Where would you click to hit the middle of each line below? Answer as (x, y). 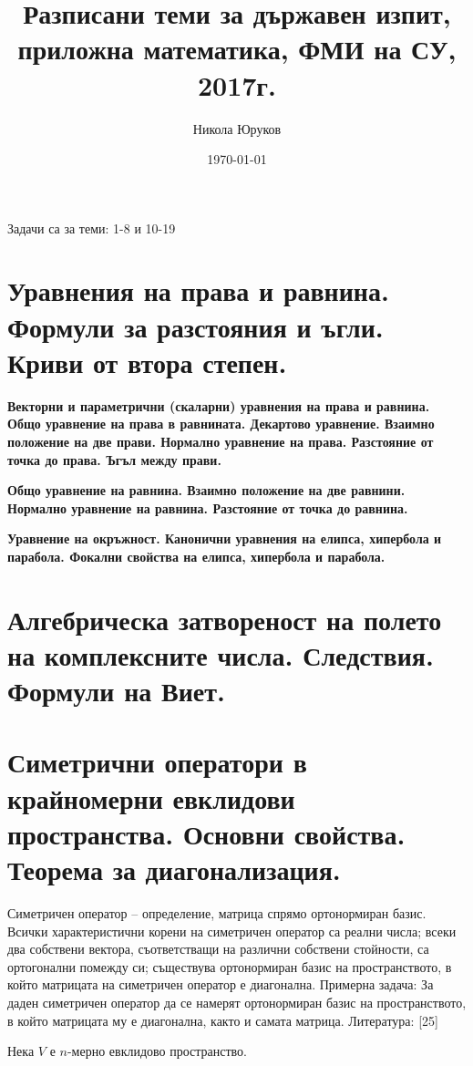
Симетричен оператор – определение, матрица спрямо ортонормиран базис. (217, 912)
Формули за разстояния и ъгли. (195, 326)
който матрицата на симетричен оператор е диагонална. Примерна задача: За (221, 984)
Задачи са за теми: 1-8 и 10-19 (92, 228)
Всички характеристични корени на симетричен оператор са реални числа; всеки (232, 931)
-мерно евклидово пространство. (157, 1051)
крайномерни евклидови (151, 797)
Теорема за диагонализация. (174, 869)
